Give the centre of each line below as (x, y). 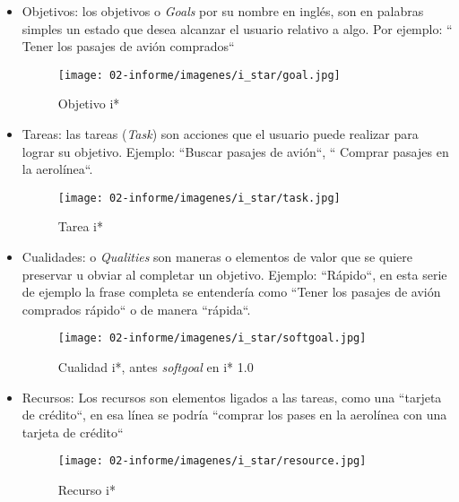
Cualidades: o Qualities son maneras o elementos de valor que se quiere (217, 257)
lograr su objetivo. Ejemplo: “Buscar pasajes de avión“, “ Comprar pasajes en (235, 151)
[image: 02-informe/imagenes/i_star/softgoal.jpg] (212, 338)
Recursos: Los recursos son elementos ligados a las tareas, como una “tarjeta (232, 397)
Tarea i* (81, 226)
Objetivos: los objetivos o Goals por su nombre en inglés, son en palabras (223, 11)
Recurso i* (87, 490)
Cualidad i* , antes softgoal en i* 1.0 (156, 367)
